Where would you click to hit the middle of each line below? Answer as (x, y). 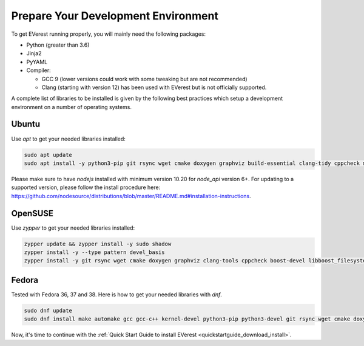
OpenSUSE (32, 213)
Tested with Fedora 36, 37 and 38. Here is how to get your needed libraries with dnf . (117, 294)
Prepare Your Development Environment (115, 16)
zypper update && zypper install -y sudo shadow (98, 244)
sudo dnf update (48, 310)
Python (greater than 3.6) (58, 45)
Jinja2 (34, 53)
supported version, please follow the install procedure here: (86, 187)
